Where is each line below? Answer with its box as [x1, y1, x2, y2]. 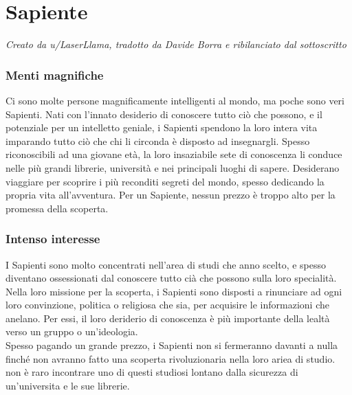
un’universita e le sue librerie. [5, 378, 130, 392]
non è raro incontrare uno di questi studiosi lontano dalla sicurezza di [5, 365, 298, 379]
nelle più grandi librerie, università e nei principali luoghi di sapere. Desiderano [5, 160, 340, 174]
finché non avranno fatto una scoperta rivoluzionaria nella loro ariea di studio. [5, 351, 335, 365]
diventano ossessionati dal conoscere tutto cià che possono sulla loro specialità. [5, 271, 337, 285]
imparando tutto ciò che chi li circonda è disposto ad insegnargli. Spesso [5, 133, 310, 148]
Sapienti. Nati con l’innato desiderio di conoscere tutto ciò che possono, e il [5, 106, 322, 121]
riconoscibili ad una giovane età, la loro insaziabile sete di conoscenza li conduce [5, 147, 342, 161]
